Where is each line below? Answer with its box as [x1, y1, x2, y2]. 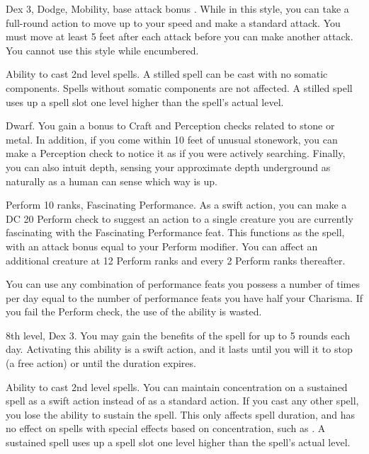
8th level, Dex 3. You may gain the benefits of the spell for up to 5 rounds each [6, 327, 351, 342]
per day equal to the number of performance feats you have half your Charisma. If [6, 290, 363, 305]
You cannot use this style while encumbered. [6, 42, 199, 57]
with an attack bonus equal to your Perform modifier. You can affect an [6, 238, 318, 253]
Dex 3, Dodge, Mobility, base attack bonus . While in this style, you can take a [6, 1, 349, 16]
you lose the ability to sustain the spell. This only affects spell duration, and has [6, 407, 355, 421]
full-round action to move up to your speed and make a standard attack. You [6, 15, 341, 30]
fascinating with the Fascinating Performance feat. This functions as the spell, [6, 225, 345, 240]
